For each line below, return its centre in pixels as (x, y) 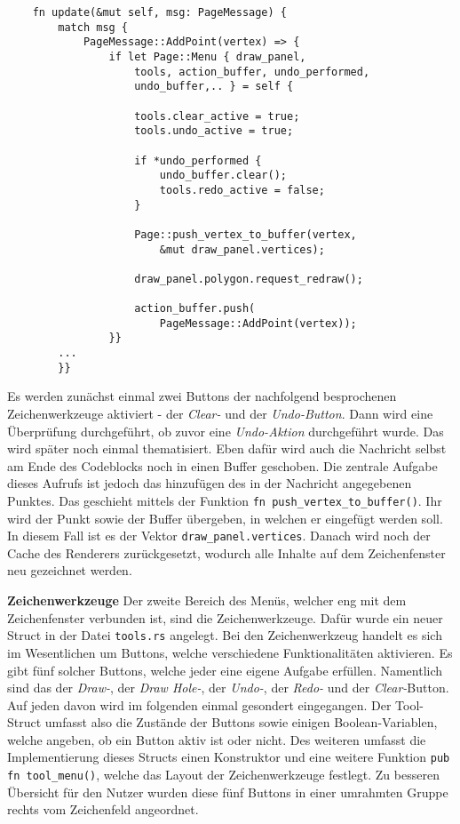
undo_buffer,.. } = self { (214, 87)
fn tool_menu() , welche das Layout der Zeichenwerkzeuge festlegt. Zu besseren (223, 775)
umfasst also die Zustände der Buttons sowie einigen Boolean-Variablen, (241, 722)
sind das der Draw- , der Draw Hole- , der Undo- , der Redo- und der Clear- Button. (228, 688)
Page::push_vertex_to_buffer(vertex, (246, 234)
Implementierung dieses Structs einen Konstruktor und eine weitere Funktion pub (229, 757)
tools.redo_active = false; (242, 190)
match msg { (93, 27)
